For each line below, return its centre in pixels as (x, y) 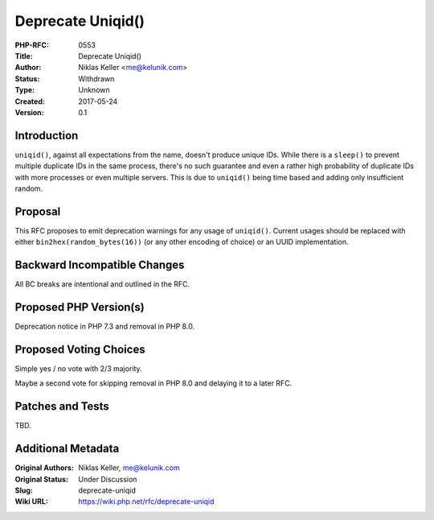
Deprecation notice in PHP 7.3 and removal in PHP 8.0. (105, 327)
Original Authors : (44, 468)
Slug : (24, 490)
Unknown (94, 90)
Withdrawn (96, 78)
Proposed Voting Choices (80, 349)
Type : (25, 90)
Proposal (38, 211)
